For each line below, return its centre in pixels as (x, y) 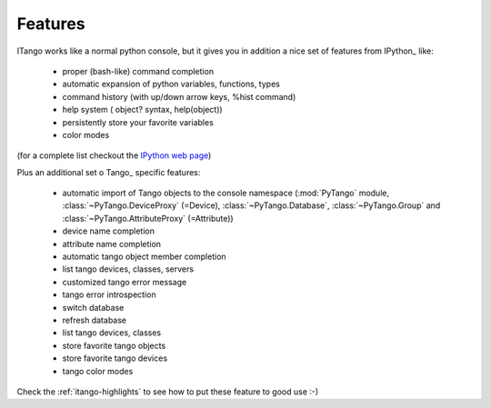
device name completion (108, 231)
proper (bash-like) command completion (138, 71)
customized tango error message (125, 282)
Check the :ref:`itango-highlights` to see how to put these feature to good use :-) (168, 392)
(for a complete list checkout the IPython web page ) (114, 155)
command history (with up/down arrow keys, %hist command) (179, 96)
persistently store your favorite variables (138, 122)
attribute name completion (112, 244)
